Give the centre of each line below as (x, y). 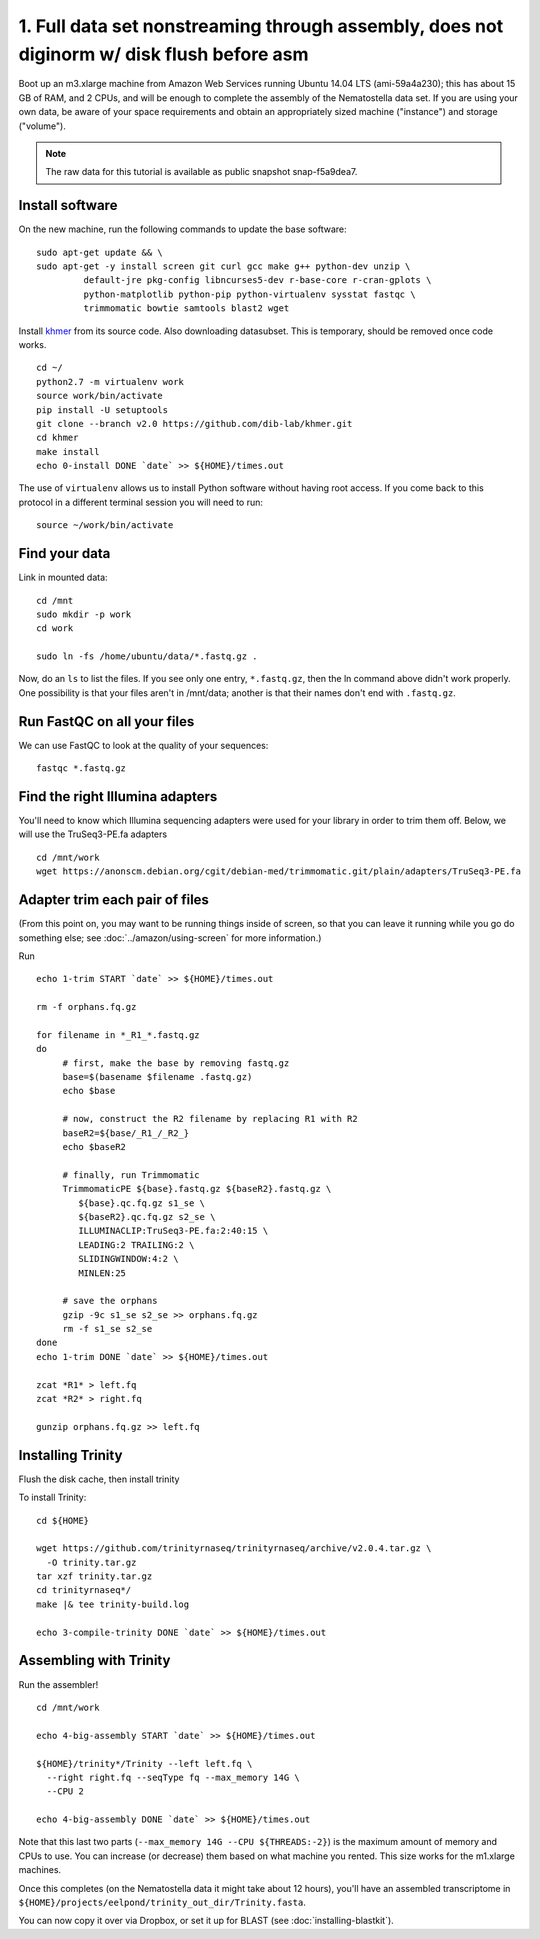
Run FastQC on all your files (106, 721)
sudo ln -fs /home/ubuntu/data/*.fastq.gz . (147, 656)
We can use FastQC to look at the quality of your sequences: (143, 745)
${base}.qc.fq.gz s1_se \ (141, 1203)
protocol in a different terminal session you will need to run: (141, 502)
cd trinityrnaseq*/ (84, 1590)
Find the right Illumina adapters (118, 796)
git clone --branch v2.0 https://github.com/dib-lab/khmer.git (194, 423)
